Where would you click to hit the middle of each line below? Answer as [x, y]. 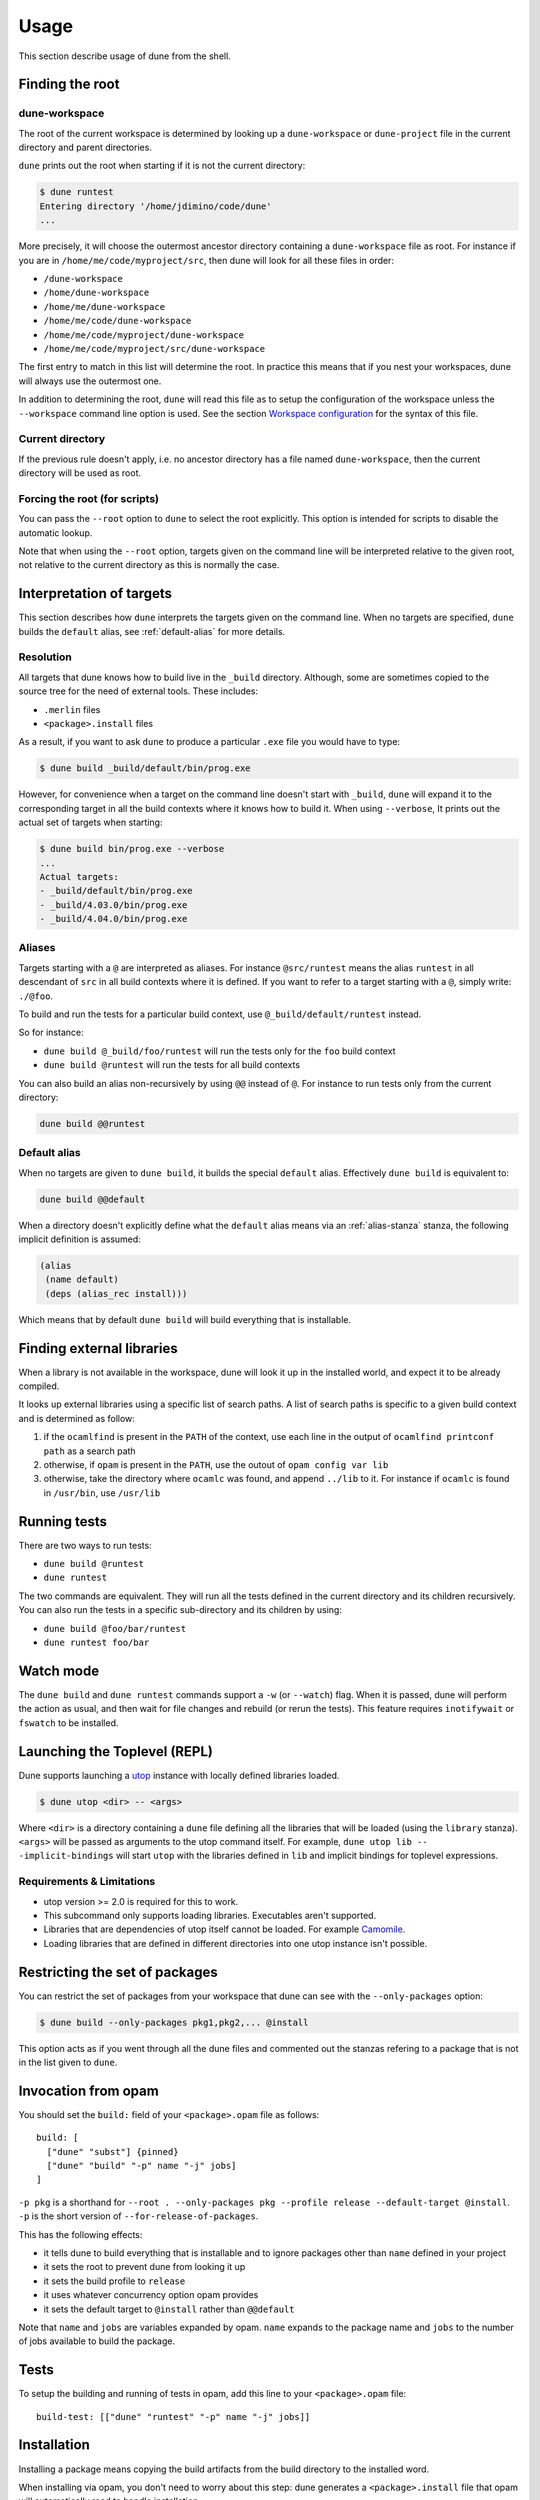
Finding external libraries [98, 1348]
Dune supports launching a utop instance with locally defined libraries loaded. [179, 1775]
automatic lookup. [55, 532]
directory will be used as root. [80, 473]
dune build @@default [92, 1199]
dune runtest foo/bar [96, 1643]
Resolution [45, 657]
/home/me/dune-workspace [104, 306]
